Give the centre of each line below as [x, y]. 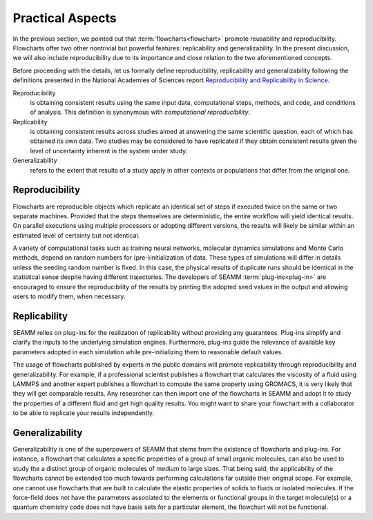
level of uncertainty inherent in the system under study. [109, 151]
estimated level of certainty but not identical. [76, 235]
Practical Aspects [65, 18]
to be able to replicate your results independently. [84, 413]
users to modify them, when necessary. [69, 296]
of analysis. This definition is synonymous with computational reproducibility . [140, 112]
